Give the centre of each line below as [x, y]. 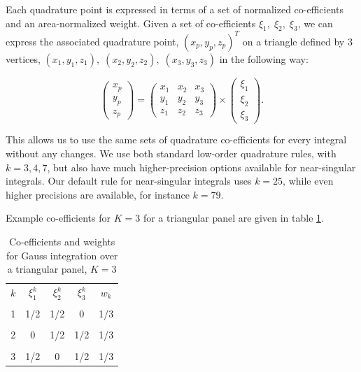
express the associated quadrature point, [92, 41]
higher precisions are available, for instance [98, 194]
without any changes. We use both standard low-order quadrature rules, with [171, 153]
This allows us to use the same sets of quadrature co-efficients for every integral [176, 139]
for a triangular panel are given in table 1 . [233, 218]
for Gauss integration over [62, 255]
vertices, [23, 58]
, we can [315, 23]
